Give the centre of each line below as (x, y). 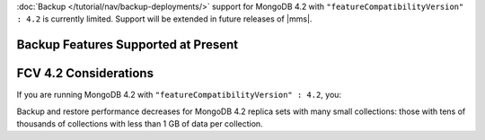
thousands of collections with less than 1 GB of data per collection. (140, 124)
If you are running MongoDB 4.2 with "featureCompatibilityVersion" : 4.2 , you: (179, 95)
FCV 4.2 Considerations (85, 73)
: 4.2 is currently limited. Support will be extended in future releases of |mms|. (164, 19)
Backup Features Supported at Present (127, 45)
